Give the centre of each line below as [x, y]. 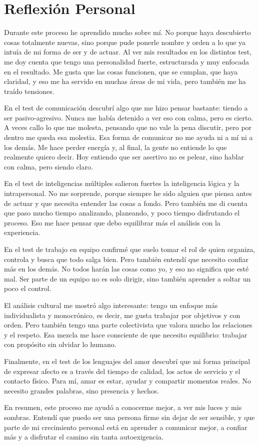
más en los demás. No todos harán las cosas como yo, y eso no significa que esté [126, 269]
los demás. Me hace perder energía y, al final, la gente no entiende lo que [115, 147]
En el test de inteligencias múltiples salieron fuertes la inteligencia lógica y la [122, 183]
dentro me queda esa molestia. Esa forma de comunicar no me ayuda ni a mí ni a [128, 137]
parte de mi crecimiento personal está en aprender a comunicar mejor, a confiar [126, 427]
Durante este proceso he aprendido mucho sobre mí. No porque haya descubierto [127, 32]
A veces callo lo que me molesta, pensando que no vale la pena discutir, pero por [128, 127]
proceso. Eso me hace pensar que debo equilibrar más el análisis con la [112, 222]
